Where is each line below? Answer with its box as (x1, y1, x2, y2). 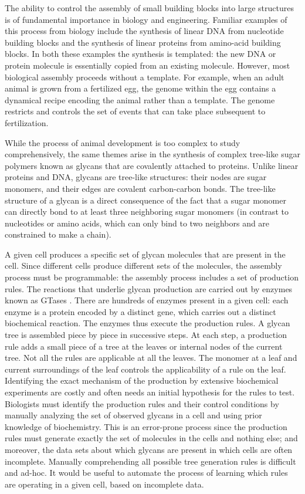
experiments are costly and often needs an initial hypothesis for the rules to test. (5, 386, 295, 398)
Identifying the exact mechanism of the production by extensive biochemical (5, 374, 279, 387)
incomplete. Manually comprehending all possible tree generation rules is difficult (5, 455, 296, 467)
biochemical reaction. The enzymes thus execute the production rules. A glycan (5, 317, 290, 329)
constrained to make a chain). (5, 228, 111, 241)
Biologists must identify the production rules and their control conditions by (5, 397, 279, 410)
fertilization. (5, 116, 49, 128)
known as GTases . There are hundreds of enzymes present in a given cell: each (5, 294, 289, 306)
